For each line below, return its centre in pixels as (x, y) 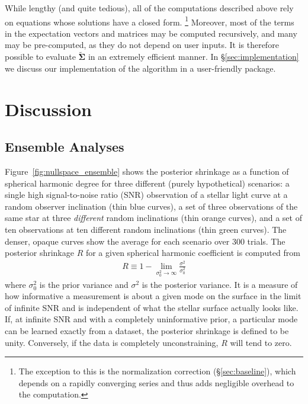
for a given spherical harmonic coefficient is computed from (193, 253)
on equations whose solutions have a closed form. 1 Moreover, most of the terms (150, 21)
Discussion (48, 109)
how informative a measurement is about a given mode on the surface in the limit (153, 296)
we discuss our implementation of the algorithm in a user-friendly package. (140, 68)
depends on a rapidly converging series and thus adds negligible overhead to (156, 382)
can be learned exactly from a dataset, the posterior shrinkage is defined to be (147, 331)
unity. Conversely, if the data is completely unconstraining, (112, 342)
